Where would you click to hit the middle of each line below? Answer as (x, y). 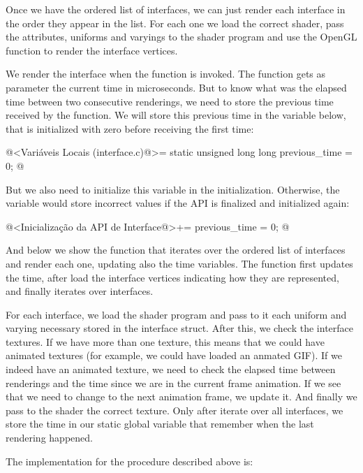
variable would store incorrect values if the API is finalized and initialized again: (178, 203)
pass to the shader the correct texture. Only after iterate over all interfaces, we (175, 410)
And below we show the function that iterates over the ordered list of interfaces (176, 250)
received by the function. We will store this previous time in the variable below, (176, 115)
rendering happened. (49, 438)
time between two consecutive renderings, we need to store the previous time (170, 101)
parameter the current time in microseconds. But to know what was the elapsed (176, 87)
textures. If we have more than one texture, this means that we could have (165, 341)
